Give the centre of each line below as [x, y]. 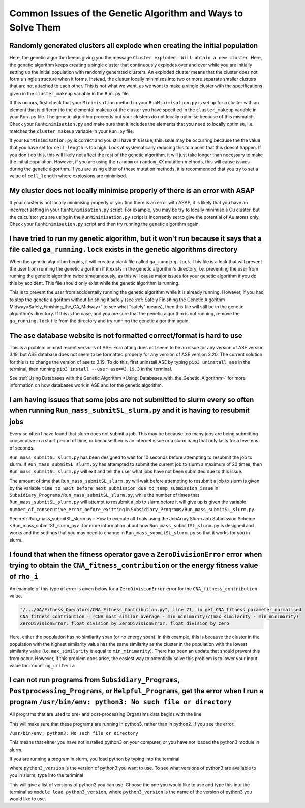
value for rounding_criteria [42, 666]
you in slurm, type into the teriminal [46, 775]
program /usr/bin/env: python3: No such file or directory [120, 702]
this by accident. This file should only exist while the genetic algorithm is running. [95, 283]
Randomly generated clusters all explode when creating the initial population [134, 46]
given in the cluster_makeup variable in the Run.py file [69, 93]
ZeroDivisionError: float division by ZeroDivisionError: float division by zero [125, 624]
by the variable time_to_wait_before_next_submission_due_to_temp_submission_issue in [114, 488]
